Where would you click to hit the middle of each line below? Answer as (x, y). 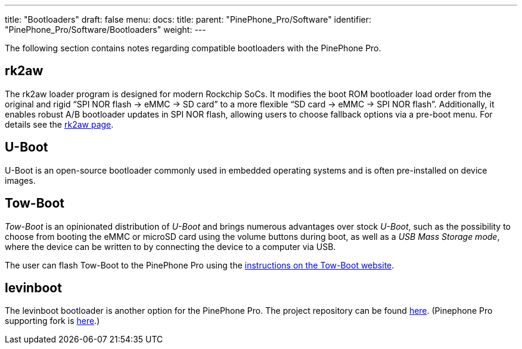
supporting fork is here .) (52, 321)
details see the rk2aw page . (59, 124)
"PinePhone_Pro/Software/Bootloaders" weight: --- (105, 30)
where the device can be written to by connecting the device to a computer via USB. (170, 246)
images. (20, 180)
